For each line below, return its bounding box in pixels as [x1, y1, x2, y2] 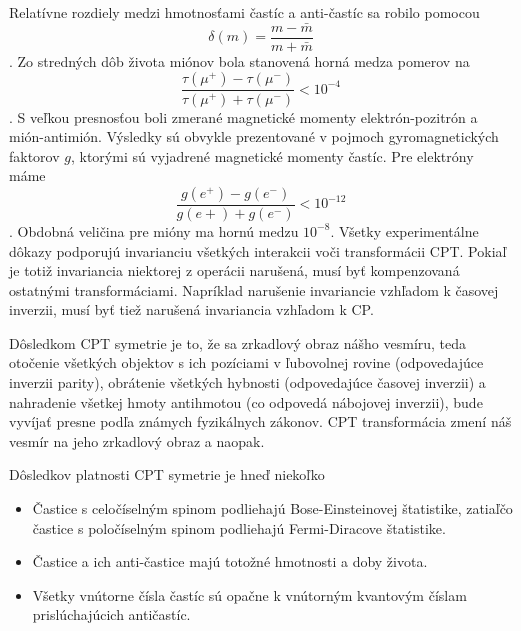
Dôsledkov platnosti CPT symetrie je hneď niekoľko [9, 464, 325, 485]
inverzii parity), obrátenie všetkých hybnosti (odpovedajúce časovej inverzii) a [9, 372, 486, 393]
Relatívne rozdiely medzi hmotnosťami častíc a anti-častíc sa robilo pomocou [9, 2, 480, 22]
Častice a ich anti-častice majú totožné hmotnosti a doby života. [32, 551, 428, 572]
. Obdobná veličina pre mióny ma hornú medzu [9, 220, 299, 241]
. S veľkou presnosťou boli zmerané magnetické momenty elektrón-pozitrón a [9, 106, 478, 127]
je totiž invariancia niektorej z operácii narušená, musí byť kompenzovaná [9, 260, 460, 281]
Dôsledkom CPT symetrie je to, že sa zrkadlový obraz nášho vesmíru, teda [9, 332, 467, 353]
